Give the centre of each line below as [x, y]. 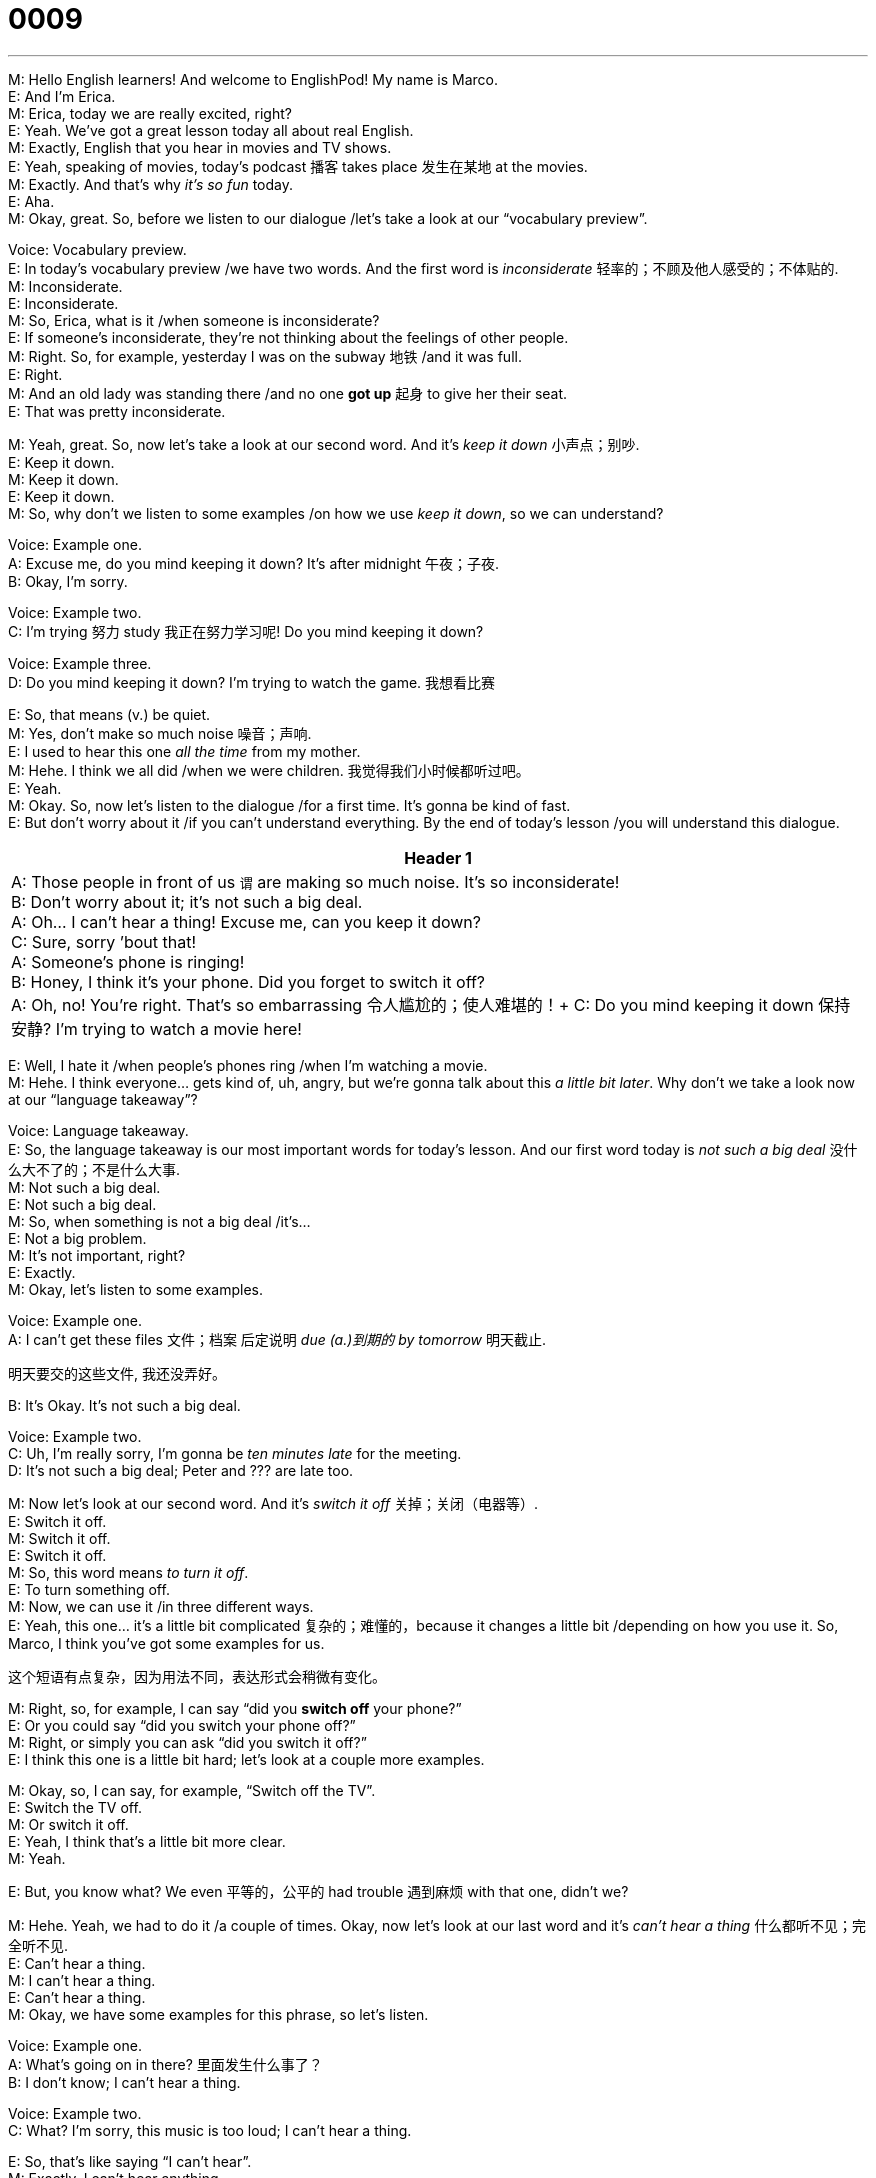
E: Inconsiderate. [63, 303]
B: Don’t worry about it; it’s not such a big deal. [187, 901]
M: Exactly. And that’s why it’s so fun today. [151, 184]
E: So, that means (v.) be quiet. [109, 714]
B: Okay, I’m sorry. [68, 581]
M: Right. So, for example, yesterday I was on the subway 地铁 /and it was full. [265, 356]
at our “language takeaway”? [103, 1099]
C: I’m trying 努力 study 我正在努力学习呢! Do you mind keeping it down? [246, 631]
